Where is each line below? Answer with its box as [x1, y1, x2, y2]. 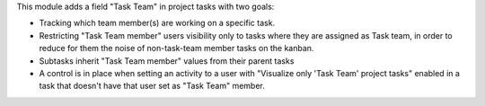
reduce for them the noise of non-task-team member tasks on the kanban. [39, 43, 314, 54]
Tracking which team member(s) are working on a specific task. [39, 18, 276, 29]
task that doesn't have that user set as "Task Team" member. [39, 81, 265, 92]
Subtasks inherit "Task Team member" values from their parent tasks [39, 55, 295, 66]
